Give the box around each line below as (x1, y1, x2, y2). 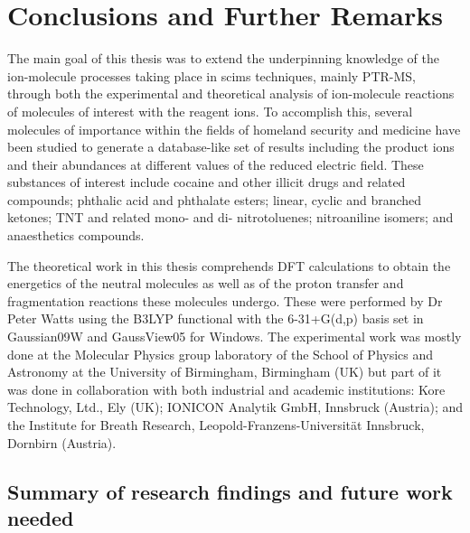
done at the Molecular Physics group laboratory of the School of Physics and (7, 344, 434, 363)
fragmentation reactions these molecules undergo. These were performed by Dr (7, 291, 443, 310)
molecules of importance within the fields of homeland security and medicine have (7, 119, 461, 138)
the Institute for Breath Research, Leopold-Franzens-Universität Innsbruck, (7, 416, 425, 434)
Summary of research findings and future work (7, 477, 453, 505)
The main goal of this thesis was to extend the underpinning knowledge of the (7, 49, 439, 68)
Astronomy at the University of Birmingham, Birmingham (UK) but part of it (7, 362, 442, 381)
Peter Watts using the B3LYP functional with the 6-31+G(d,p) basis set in (7, 309, 424, 328)
